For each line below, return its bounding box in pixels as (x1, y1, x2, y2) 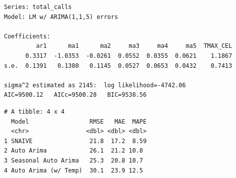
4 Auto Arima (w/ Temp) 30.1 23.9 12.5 (4, 167, 143, 174)
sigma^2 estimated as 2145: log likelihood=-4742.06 (4, 81, 186, 89)
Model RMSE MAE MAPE (11, 118, 147, 125)
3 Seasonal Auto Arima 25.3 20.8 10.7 (4, 157, 143, 164)
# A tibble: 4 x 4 (4, 108, 65, 115)
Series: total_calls (4, 3, 72, 10)
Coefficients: (4, 32, 51, 40)
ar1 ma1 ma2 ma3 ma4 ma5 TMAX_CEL (36, 42, 233, 50)
